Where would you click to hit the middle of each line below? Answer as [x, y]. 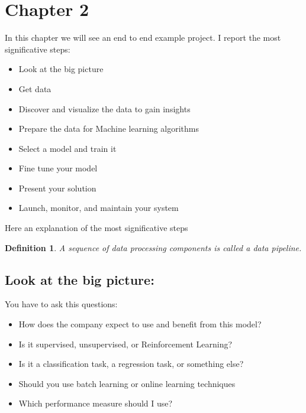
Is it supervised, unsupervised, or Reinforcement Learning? [125, 344]
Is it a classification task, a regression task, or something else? [131, 364]
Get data [35, 88]
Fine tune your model [58, 168]
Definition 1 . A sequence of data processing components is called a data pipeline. [153, 247]
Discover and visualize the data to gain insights [104, 108]
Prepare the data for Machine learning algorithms [109, 129]
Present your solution [57, 188]
